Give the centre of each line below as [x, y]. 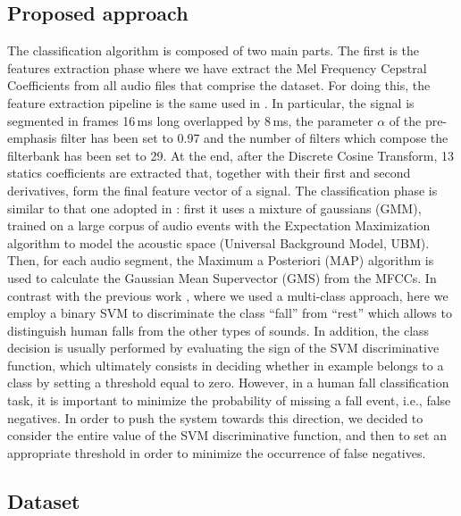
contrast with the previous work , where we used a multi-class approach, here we [228, 295]
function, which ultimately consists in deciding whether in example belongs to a [226, 365]
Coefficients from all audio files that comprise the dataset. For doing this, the [219, 85]
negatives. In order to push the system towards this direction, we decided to [215, 417]
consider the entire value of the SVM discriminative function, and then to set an [227, 435]
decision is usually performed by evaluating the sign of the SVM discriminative [223, 348]
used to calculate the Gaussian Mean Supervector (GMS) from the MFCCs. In [222, 277]
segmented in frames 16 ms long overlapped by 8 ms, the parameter [190, 120]
